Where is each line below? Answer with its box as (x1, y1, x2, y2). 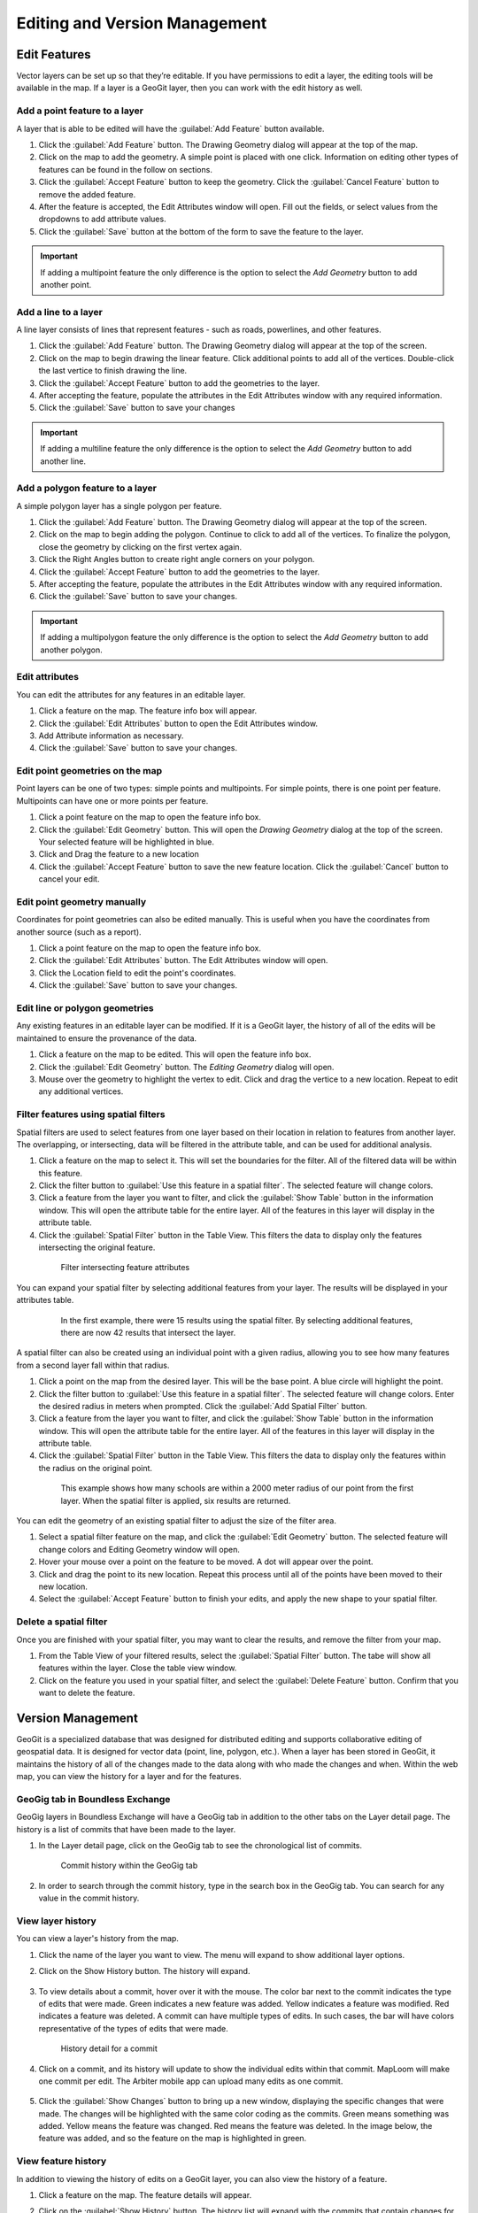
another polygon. (40, 644, 104, 655)
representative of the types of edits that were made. (38, 2023, 229, 2033)
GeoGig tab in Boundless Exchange (16, 1793, 171, 1805)
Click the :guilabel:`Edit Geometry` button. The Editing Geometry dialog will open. (38, 1061, 335, 1072)
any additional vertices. (38, 1086, 124, 1097)
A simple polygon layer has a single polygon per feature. (16, 500, 222, 511)
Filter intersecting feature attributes (60, 1262, 190, 1273)
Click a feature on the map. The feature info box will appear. (38, 706, 258, 716)
